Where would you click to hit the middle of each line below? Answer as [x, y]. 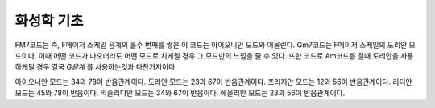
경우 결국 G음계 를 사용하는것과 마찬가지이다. [107, 67]
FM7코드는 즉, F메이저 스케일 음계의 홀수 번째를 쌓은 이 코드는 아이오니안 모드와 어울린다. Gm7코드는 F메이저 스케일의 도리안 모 [215, 45]
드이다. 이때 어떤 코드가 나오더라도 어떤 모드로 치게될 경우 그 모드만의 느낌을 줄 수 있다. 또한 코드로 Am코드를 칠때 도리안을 [207, 55]
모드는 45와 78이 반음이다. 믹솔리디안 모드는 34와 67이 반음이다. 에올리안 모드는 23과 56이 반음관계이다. [180, 93]
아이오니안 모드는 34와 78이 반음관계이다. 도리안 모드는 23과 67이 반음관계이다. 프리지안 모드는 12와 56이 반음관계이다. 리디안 [213, 82]
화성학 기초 [49, 21]
